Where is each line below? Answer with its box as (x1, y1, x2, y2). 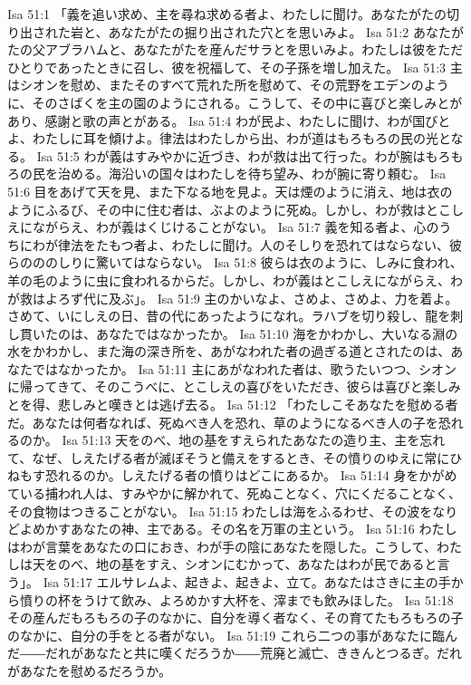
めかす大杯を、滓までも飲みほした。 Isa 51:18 (184, 590, 454, 609)
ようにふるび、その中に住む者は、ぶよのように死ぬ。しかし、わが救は (7, 199, 426, 218)
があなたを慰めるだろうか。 (7, 661, 171, 680)
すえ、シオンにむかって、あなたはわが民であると (146, 555, 437, 574)
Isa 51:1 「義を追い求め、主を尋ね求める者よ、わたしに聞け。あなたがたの (7, 5, 447, 23)
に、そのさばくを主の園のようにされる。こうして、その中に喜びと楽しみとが (7, 92, 463, 111)
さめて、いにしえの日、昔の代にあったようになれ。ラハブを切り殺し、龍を (7, 306, 451, 325)
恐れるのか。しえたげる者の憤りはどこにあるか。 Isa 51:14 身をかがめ (44, 466, 457, 485)
